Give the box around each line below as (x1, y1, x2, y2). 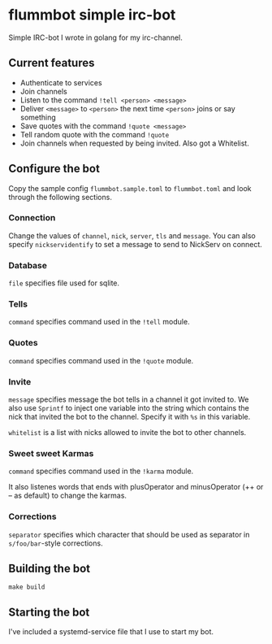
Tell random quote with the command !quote (19, 129, 170, 139)
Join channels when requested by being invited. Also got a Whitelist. (19, 138, 249, 148)
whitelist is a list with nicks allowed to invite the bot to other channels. (8, 428, 247, 437)
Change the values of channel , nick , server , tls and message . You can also (8, 230, 256, 241)
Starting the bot (8, 605, 90, 619)
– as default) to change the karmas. (8, 490, 127, 501)
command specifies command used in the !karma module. (8, 466, 194, 476)
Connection (8, 212, 56, 224)
